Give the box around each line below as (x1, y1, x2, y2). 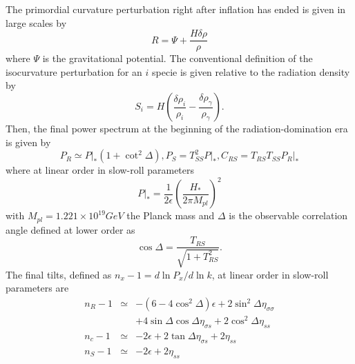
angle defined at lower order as (6, 222, 135, 236)
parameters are (6, 281, 69, 295)
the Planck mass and (126, 208, 215, 223)
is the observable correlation (229, 208, 348, 223)
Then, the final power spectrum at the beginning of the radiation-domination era (6, 121, 348, 136)
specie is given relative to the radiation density (152, 64, 350, 79)
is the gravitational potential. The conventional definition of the (42, 51, 313, 65)
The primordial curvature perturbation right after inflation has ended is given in (6, 2, 346, 16)
